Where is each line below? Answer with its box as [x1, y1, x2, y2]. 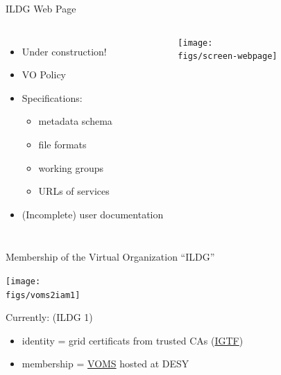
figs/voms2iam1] [6, 290, 80, 300]
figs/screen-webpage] [178, 51, 278, 62]
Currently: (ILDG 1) [6, 310, 93, 324]
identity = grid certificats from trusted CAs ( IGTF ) [22, 333, 244, 347]
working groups [38, 160, 104, 175]
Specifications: [22, 90, 83, 105]
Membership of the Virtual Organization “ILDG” [6, 250, 215, 264]
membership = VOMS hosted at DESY [22, 356, 189, 371]
